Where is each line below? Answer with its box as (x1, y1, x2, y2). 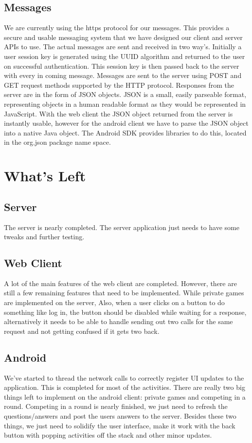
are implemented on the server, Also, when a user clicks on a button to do (4, 297, 225, 308)
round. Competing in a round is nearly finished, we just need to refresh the (4, 401, 228, 411)
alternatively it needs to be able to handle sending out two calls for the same (4, 316, 233, 327)
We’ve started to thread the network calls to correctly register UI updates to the (4, 372, 244, 383)
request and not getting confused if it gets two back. (4, 326, 160, 336)
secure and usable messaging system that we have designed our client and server (4, 32, 243, 42)
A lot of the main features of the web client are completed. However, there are (4, 278, 237, 288)
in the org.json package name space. (4, 137, 111, 147)
